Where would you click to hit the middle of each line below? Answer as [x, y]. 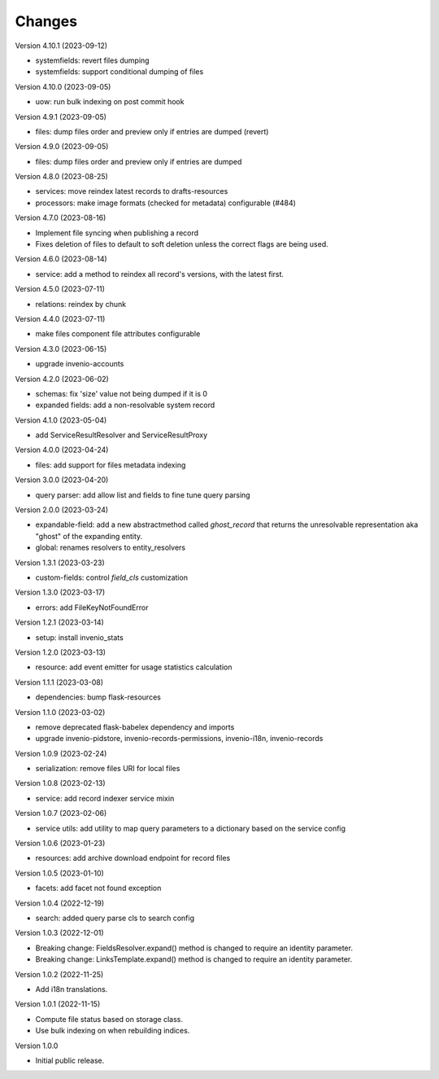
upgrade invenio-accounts [80, 364]
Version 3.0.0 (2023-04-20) [62, 480]
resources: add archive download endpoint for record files [133, 858]
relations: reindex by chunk [80, 304]
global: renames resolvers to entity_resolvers [111, 548]
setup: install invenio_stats [79, 637]
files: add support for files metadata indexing [111, 465]
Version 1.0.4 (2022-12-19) [60, 903]
